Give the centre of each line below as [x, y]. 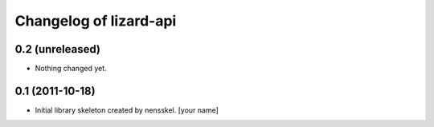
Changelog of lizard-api [96, 21]
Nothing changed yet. [71, 69]
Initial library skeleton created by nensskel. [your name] [127, 110]
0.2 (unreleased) [57, 49]
